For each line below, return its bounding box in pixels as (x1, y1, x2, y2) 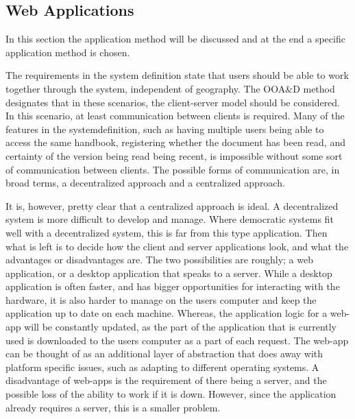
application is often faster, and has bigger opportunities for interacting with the (5, 279, 340, 294)
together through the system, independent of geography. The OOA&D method (5, 81, 335, 95)
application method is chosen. (5, 45, 130, 59)
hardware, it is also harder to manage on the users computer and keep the (5, 292, 317, 307)
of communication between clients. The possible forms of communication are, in (5, 162, 340, 176)
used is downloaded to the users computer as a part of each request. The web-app (5, 333, 349, 347)
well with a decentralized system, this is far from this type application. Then (5, 225, 328, 239)
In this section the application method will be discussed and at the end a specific (5, 32, 345, 46)
